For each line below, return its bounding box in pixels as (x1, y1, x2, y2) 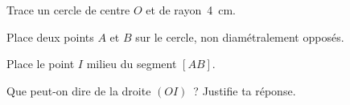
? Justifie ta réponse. (193, 82, 296, 99)
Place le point (6, 55, 75, 72)
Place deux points (6, 28, 94, 45)
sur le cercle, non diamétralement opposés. (135, 28, 344, 45)
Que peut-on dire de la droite (6, 82, 151, 99)
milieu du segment (86, 55, 177, 72)
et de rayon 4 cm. (146, 2, 236, 18)
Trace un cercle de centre (6, 2, 130, 18)
